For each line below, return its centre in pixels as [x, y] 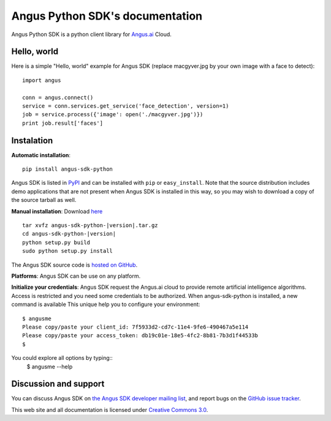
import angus [42, 80]
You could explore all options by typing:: [62, 358]
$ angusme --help [50, 367]
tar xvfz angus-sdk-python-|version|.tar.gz [90, 225]
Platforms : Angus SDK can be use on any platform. [76, 276]
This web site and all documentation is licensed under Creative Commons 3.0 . [110, 409]
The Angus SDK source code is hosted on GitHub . [74, 265]
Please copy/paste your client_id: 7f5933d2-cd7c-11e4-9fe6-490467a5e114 [135, 327]
